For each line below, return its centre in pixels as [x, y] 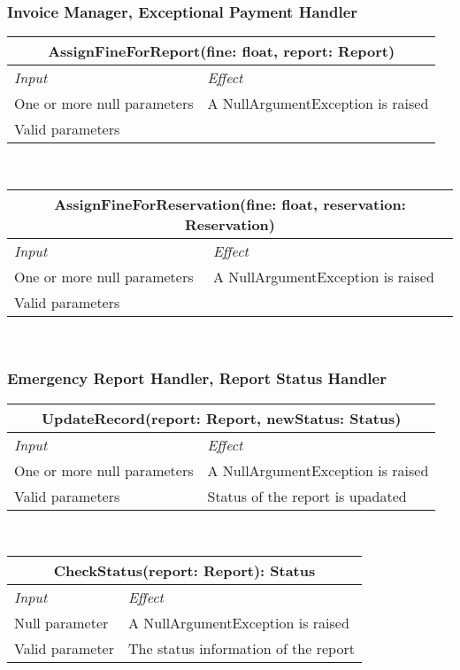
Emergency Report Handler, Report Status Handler [197, 378]
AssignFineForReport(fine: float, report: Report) [222, 51]
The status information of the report [241, 649]
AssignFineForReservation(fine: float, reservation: [230, 204]
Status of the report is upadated [307, 496]
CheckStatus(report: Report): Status [184, 571]
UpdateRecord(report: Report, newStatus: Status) [221, 418]
